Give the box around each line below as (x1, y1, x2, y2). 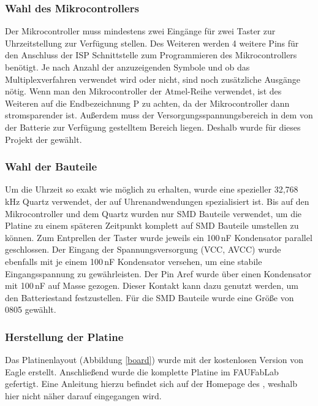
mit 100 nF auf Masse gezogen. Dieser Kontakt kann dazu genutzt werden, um (5, 279, 299, 292)
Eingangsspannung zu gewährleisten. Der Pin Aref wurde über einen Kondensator (5, 267, 312, 280)
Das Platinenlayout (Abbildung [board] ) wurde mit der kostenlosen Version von (5, 353, 304, 366)
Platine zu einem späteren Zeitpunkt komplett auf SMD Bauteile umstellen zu (5, 219, 299, 232)
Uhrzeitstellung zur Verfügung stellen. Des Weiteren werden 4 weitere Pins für (5, 36, 299, 49)
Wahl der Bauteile (5, 159, 97, 174)
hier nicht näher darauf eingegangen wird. (5, 389, 162, 402)
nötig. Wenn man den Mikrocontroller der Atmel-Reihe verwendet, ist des (5, 85, 282, 98)
